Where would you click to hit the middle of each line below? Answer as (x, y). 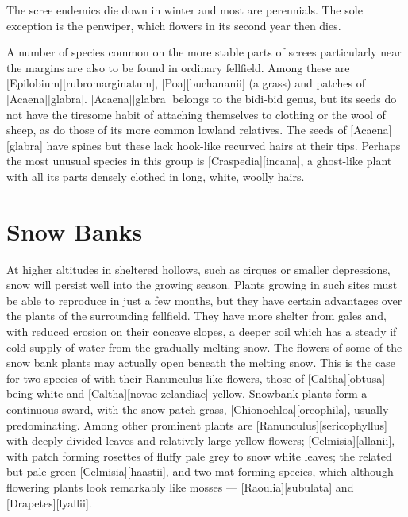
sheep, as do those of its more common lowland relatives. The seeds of (177, 130)
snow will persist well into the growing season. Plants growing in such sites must (202, 285)
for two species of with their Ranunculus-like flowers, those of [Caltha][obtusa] (196, 378)
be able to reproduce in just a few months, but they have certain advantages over (204, 300)
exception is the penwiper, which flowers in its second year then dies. (174, 25)
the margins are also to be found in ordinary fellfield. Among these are (178, 67)
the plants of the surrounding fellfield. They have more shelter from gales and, (196, 316)
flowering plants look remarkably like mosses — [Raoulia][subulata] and (180, 486)
